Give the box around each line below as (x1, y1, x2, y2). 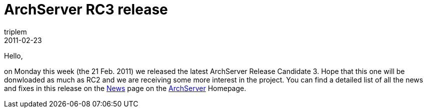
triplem (4, 27, 27, 36)
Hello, (4, 51, 23, 60)
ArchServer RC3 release (4, 1, 168, 18)
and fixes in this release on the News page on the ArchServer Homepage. (4, 83, 246, 92)
